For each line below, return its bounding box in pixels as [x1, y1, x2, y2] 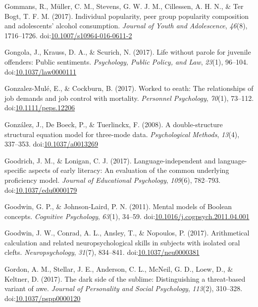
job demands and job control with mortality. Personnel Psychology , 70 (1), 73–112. [4, 92, 254, 103]
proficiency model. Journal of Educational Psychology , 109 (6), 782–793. [4, 174, 221, 185]
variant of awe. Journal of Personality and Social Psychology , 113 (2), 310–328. [4, 283, 243, 294]
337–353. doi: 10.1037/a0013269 [4, 139, 99, 149]
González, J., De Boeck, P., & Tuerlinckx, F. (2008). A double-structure [4, 119, 223, 129]
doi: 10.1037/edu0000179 [4, 184, 77, 195]
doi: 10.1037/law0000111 [4, 66, 77, 77]
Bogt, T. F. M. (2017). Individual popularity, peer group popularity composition [4, 10, 249, 21]
